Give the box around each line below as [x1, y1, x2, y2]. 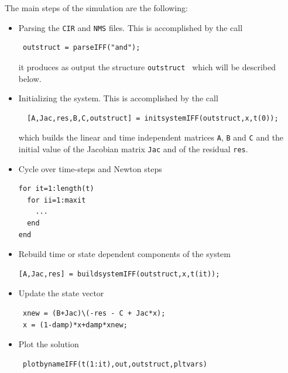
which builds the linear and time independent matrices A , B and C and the [18, 131, 284, 143]
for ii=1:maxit [27, 196, 86, 204]
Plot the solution [18, 338, 79, 350]
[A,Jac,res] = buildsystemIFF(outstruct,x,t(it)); [18, 269, 220, 278]
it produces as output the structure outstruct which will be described [18, 60, 276, 73]
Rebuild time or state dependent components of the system [18, 248, 231, 260]
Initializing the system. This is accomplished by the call [18, 92, 218, 104]
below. [18, 72, 42, 84]
